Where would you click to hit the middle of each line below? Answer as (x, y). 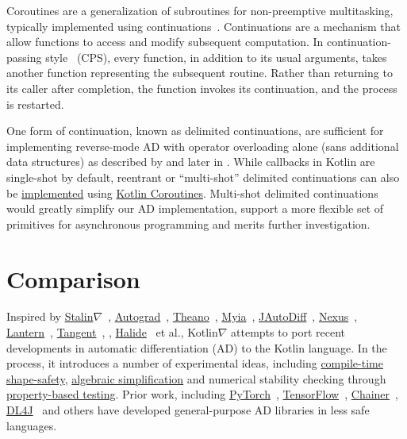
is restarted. (35, 104)
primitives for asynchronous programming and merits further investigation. (188, 223)
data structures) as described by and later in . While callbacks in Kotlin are (191, 162)
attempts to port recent (288, 332)
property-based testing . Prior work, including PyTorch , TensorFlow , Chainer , (202, 394)
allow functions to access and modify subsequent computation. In (165, 42)
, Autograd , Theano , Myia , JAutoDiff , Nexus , (233, 316)
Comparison (73, 278)
